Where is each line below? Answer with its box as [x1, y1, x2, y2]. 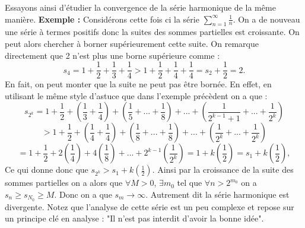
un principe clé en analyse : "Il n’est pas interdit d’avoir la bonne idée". [5, 212, 264, 224]
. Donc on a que [54, 188, 112, 201]
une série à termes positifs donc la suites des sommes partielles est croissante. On [5, 26, 300, 38]
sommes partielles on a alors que [5, 176, 123, 189]
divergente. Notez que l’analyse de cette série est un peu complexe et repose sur [5, 200, 294, 213]
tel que [177, 176, 202, 189]
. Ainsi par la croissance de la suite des [152, 163, 294, 176]
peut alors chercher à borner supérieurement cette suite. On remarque [5, 37, 259, 49]
